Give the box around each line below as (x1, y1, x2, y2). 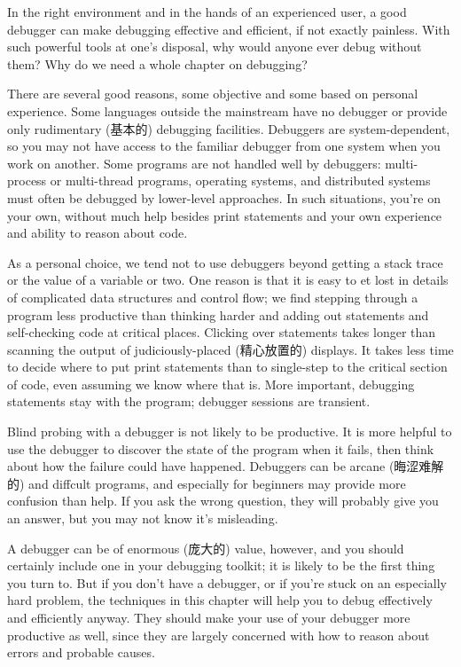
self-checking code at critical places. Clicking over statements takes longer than (7, 323, 436, 341)
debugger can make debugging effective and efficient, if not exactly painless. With (7, 20, 450, 38)
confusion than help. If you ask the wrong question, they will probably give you (7, 491, 439, 510)
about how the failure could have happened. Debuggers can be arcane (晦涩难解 (7, 457, 444, 475)
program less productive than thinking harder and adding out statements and (7, 305, 429, 324)
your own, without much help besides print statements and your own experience (7, 206, 442, 224)
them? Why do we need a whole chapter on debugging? (7, 54, 308, 73)
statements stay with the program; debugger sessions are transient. (7, 392, 371, 411)
